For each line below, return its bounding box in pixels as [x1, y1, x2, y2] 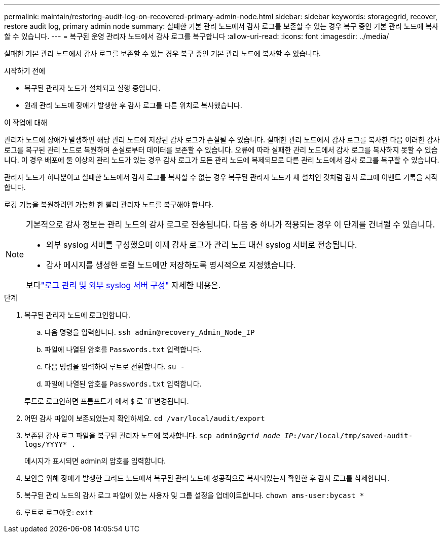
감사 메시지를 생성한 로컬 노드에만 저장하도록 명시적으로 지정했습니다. [46, 260, 296, 270]
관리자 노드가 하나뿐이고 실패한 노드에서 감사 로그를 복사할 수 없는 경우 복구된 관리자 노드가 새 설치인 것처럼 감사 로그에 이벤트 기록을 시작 [4, 173, 438, 181]
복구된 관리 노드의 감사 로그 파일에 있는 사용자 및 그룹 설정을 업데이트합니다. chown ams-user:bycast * [24, 491, 364, 500]
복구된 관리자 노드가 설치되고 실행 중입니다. [24, 84, 161, 92]
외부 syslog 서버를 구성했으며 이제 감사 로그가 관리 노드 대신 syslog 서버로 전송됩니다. [46, 240, 357, 250]
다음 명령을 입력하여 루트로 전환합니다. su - [45, 362, 185, 371]
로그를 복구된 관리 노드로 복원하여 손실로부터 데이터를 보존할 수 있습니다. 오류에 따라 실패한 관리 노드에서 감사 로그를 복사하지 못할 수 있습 [4, 145, 438, 154]
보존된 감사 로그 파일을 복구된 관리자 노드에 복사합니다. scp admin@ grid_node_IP [24, 431, 293, 440]
